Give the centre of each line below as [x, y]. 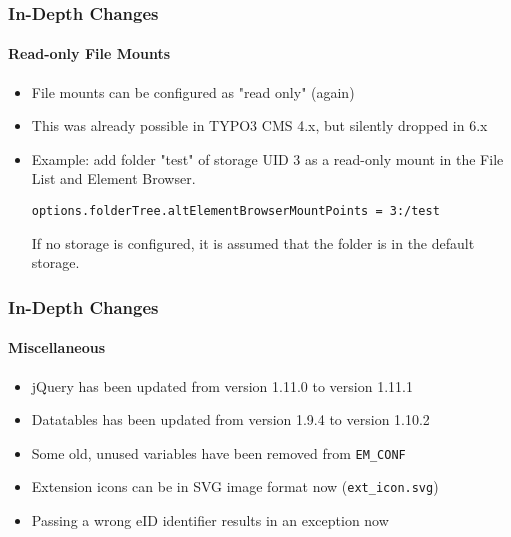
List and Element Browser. [113, 178]
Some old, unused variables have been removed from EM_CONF [218, 452]
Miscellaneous [57, 347]
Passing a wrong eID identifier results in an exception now [210, 520]
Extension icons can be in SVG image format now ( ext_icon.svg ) [235, 486]
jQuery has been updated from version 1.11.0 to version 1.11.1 [222, 385]
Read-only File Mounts [89, 53]
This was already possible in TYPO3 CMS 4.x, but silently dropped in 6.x [259, 125]
